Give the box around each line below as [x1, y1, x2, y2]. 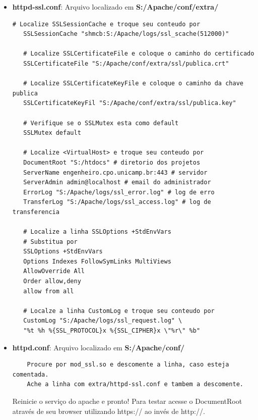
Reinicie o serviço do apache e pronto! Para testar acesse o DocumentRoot [12, 395, 242, 406]
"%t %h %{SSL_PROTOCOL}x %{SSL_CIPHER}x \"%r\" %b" [23, 327, 201, 334]
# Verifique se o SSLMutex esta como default [23, 119, 179, 127]
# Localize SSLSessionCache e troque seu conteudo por [12, 20, 201, 28]
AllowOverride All [23, 268, 85, 275]
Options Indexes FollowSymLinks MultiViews [23, 257, 171, 265]
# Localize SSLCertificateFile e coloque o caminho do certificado [23, 50, 254, 58]
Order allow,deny [23, 278, 81, 285]
